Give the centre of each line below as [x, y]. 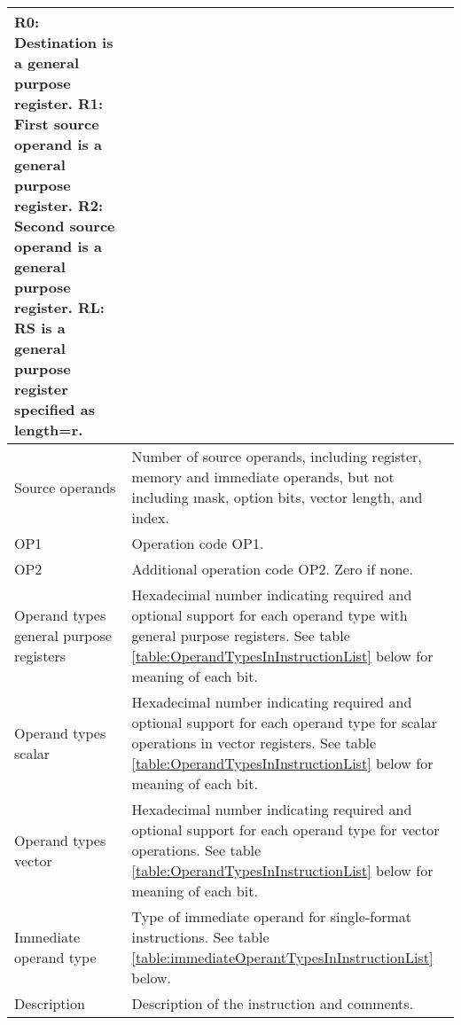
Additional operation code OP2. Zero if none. [272, 569]
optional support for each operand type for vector [285, 829]
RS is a [40, 328]
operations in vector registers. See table [254, 743]
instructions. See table [200, 937]
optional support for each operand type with [270, 615]
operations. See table [196, 850]
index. [150, 517]
